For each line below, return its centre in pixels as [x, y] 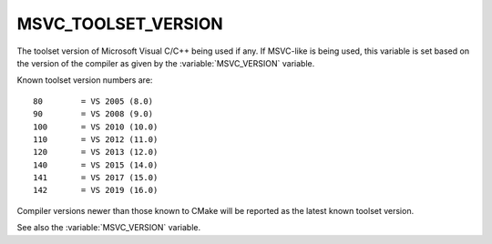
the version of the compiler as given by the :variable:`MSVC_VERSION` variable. [166, 63]
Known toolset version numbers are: [85, 80]
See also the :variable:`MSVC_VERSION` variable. [108, 228]
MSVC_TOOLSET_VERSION [120, 24]
